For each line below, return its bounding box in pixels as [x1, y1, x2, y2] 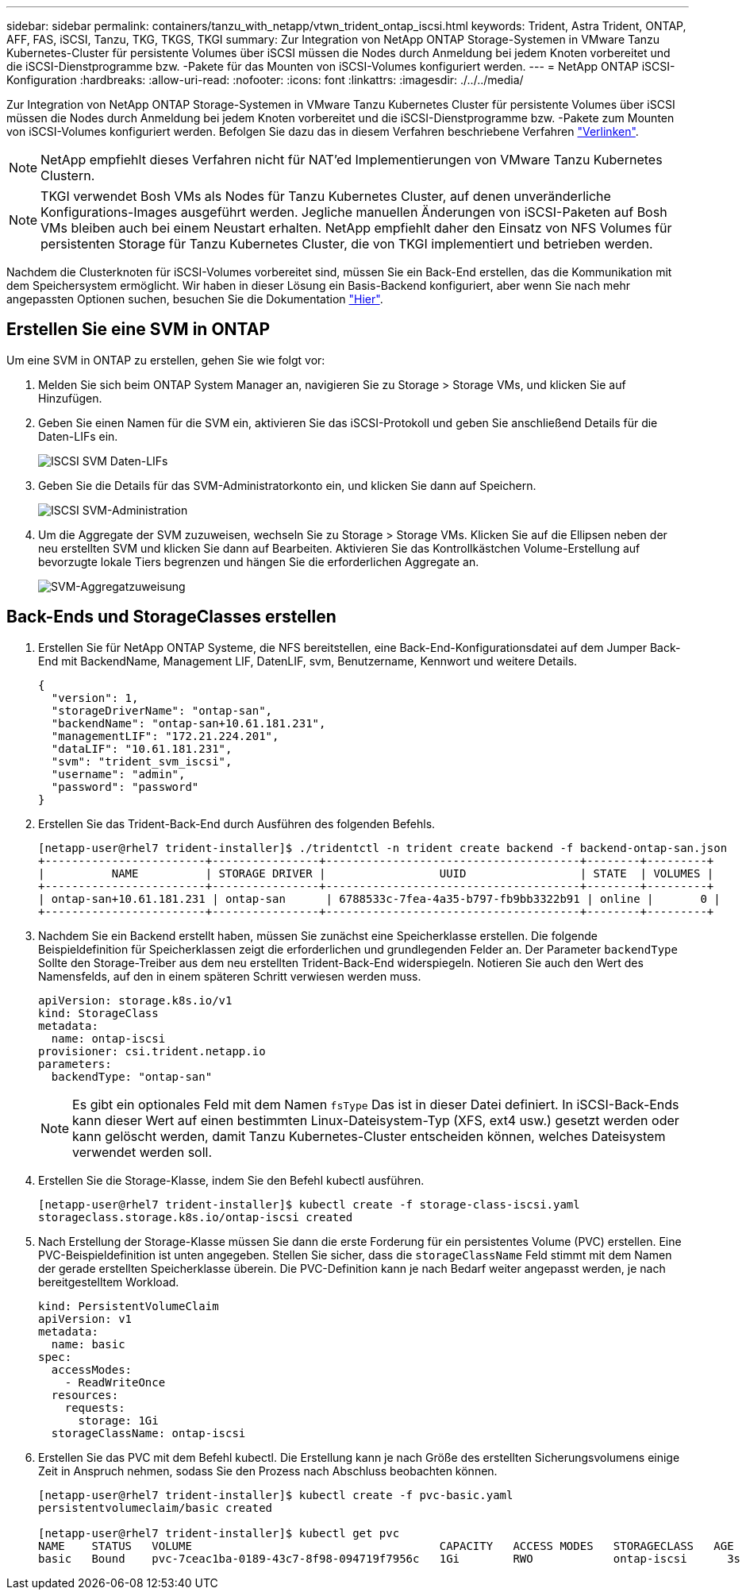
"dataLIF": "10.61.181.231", [51, 742, 233, 755]
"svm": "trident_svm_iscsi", [51, 754, 233, 768]
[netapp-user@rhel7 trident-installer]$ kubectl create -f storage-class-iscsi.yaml [38, 1197, 580, 1211]
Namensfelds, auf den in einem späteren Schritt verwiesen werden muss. [38, 969, 421, 983]
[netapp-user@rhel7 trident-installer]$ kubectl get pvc [38, 1526, 400, 1540]
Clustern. [40, 168, 95, 183]
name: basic [51, 1337, 125, 1351]
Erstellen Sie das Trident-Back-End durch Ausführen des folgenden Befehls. [38, 816, 436, 831]
